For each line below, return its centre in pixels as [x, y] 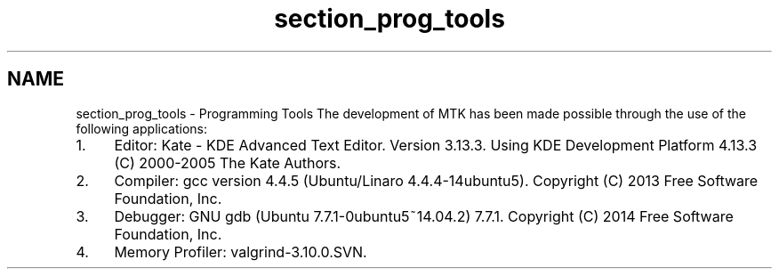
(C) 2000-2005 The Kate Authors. [228, 162]
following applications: [141, 128]
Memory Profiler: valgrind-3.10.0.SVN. [241, 252]
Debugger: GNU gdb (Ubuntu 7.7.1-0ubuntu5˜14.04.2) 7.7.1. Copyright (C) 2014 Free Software [424, 216]
